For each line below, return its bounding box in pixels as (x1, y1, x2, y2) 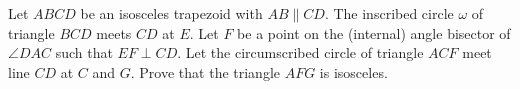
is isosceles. (319, 61, 388, 82)
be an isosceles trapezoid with (80, 3, 263, 23)
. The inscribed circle (324, 3, 454, 23)
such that (55, 42, 113, 63)
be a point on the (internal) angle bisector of (237, 22, 511, 43)
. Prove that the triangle (130, 61, 281, 82)
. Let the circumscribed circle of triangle (177, 42, 424, 63)
